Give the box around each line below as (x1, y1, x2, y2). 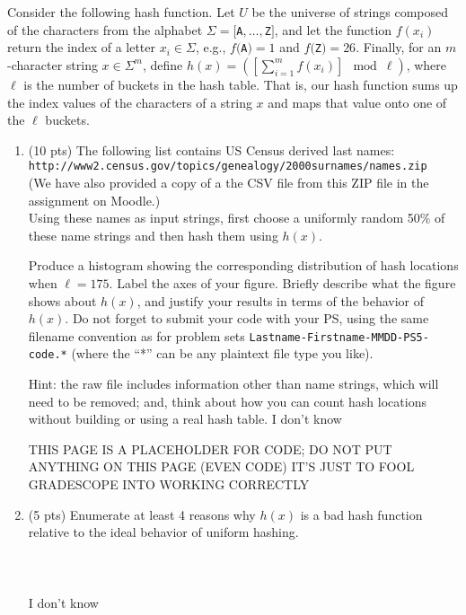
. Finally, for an (356, 38, 442, 57)
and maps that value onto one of (268, 92, 447, 111)
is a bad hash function (300, 505, 423, 523)
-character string (7, 55, 98, 74)
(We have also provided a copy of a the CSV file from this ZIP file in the (28, 172, 429, 191)
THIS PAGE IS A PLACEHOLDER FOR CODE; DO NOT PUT (28, 439, 392, 458)
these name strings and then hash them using (28, 225, 278, 244)
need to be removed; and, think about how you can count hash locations (28, 391, 426, 410)
